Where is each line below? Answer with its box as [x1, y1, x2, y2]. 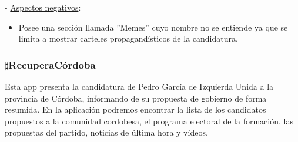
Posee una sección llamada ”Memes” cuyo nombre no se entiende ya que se [18, 21, 288, 33]
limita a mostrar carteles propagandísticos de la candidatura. [18, 32, 238, 45]
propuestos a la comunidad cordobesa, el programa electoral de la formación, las [5, 114, 293, 127]
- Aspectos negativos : [5, 1, 81, 13]
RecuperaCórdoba [8, 57, 96, 72]
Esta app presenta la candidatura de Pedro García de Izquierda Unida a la [5, 80, 274, 92]
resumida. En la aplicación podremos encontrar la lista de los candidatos [5, 103, 266, 116]
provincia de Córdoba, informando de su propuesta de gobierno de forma [5, 92, 267, 104]
